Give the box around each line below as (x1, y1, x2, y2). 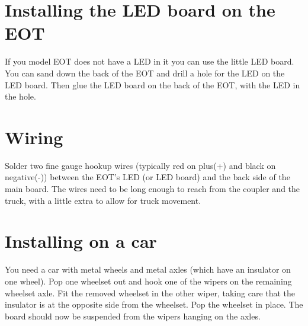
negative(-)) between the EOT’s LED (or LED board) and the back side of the (5, 171, 290, 183)
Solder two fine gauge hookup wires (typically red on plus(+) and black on (5, 159, 276, 171)
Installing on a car (5, 229, 157, 253)
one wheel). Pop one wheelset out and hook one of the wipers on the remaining (5, 274, 292, 287)
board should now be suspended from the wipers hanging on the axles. (5, 309, 261, 322)
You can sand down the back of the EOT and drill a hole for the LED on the (5, 66, 285, 79)
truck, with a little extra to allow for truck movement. (5, 194, 201, 206)
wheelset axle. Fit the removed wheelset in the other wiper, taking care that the (5, 286, 296, 299)
